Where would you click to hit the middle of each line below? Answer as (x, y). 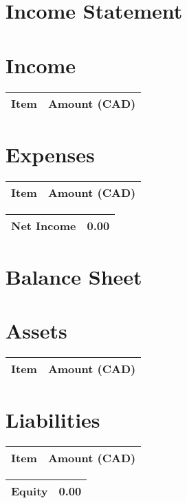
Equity (30, 491)
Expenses (50, 154)
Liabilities (53, 420)
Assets (36, 331)
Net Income (44, 225)
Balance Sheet (74, 276)
